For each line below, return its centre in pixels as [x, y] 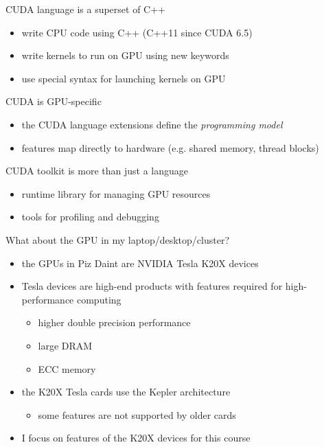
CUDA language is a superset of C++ [86, 9]
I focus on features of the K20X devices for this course [136, 438]
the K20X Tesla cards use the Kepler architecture [126, 392]
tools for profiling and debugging [90, 217]
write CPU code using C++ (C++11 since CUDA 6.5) [137, 32]
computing [99, 299]
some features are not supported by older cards [137, 414]
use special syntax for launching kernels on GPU [124, 78]
